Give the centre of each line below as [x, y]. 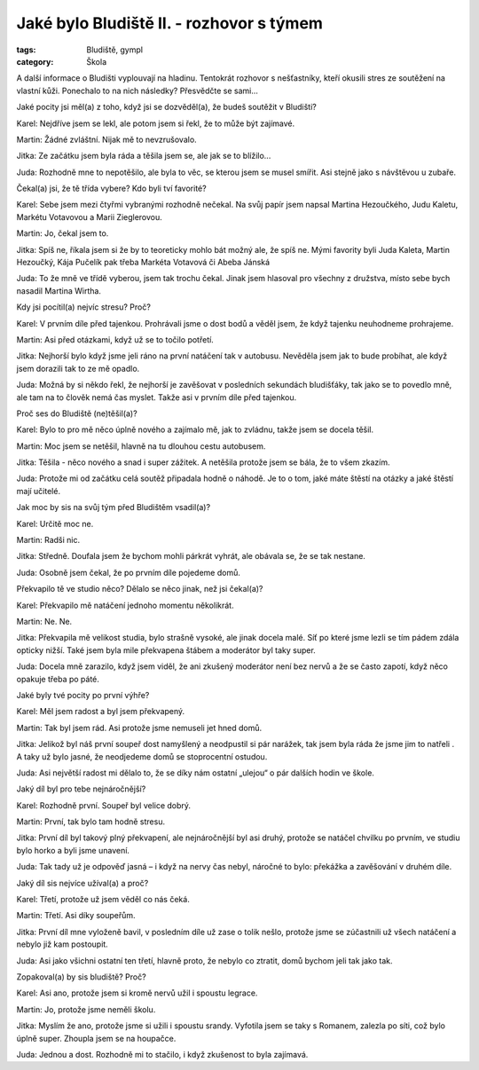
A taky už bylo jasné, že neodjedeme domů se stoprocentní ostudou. [142, 756]
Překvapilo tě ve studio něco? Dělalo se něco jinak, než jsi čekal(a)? [140, 589]
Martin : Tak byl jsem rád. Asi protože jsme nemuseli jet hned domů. [139, 728]
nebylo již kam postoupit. [62, 944]
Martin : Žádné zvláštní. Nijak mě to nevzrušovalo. [106, 139]
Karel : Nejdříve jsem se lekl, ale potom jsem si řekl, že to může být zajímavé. [156, 123]
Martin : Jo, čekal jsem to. [63, 233]
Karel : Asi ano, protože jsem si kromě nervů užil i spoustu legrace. [137, 993]
